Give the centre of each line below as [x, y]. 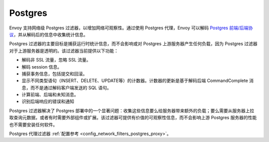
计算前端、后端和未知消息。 [50, 95]
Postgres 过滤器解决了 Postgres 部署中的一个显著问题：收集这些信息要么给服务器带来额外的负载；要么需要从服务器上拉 [132, 110]
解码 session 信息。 [42, 67]
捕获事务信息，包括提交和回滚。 [54, 73]
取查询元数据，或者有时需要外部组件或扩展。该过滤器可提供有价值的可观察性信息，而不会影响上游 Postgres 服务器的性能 [133, 118]
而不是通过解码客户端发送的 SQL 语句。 [71, 87]
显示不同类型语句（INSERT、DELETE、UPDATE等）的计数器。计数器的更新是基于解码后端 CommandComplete [135, 81]
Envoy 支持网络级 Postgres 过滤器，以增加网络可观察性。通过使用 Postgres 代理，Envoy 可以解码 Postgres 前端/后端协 [131, 28]
